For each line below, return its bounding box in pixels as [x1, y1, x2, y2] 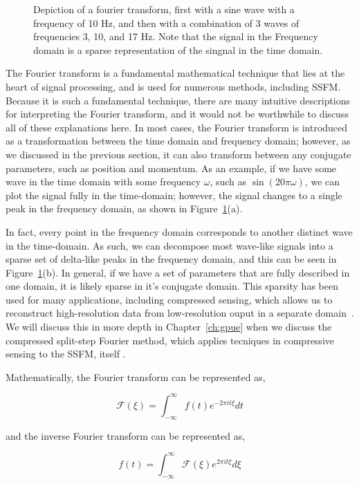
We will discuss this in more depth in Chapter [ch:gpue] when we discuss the [6, 319, 332, 334]
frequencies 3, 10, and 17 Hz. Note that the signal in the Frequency [33, 29, 318, 44]
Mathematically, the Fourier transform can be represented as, [6, 369, 266, 384]
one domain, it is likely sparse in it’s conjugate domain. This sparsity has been [6, 279, 338, 293]
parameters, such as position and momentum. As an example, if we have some [6, 160, 337, 175]
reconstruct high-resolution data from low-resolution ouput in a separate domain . [6, 306, 354, 320]
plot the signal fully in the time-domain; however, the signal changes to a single [6, 187, 342, 202]
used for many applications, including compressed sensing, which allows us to [6, 292, 333, 306]
